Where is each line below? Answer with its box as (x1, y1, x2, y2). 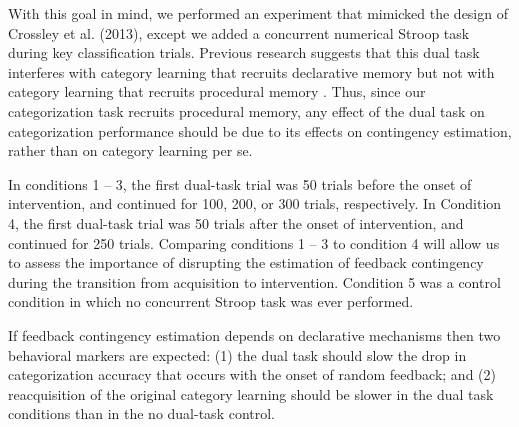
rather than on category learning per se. (8, 140, 253, 161)
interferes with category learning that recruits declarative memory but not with (8, 61, 495, 82)
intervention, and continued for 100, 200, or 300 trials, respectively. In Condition (8, 193, 502, 214)
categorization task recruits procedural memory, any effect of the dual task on (8, 100, 485, 121)
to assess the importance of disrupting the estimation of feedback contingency (8, 252, 484, 273)
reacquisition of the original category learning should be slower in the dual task (8, 383, 494, 404)
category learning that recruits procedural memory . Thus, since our (8, 81, 426, 102)
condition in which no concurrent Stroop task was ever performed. (8, 291, 414, 312)
